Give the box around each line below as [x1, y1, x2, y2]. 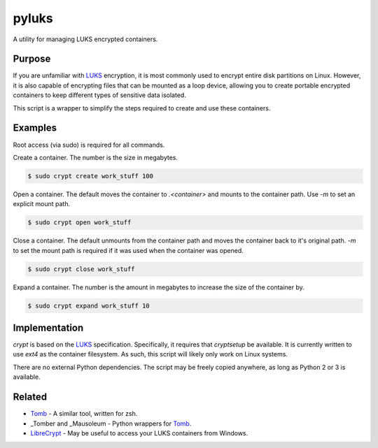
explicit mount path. [13, 200, 70, 208]
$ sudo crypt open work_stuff [27, 219, 132, 226]
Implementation [13, 322, 84, 333]
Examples [13, 122, 57, 134]
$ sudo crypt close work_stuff [27, 265, 136, 273]
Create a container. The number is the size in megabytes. [13, 153, 178, 161]
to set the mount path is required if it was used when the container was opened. [13, 246, 244, 254]
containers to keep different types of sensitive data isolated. [13, 91, 187, 99]
